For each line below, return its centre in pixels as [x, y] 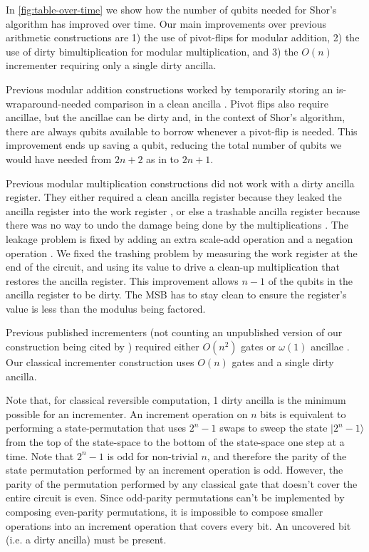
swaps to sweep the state [274, 428]
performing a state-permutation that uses [96, 428]
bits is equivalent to [303, 413]
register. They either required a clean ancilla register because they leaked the [174, 197]
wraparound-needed [48, 103]
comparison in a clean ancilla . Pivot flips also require [211, 103]
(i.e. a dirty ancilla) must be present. [86, 540]
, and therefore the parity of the [277, 455]
